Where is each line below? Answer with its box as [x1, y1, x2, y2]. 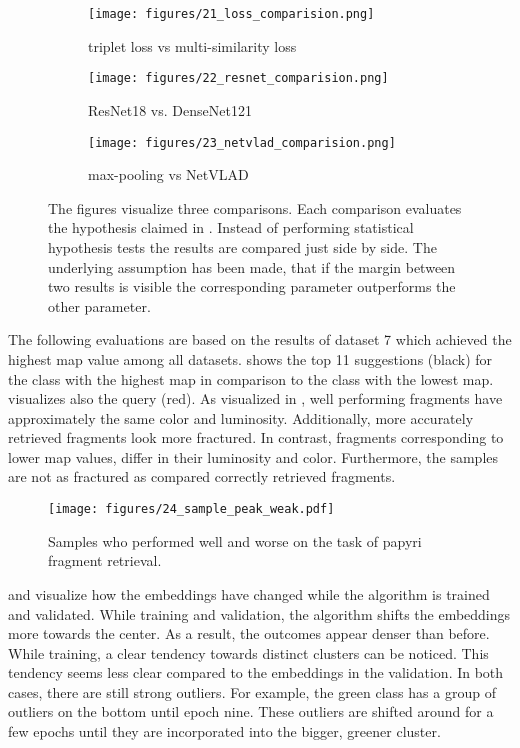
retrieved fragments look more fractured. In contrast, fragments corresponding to [8, 427, 504, 448]
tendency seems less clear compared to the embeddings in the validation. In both [8, 662, 504, 683]
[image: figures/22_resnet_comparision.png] [88, 71, 389, 86]
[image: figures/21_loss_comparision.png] [88, 7, 375, 21]
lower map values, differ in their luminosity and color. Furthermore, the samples [8, 446, 499, 467]
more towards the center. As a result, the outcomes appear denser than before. [8, 623, 490, 644]
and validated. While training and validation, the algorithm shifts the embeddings [8, 603, 511, 624]
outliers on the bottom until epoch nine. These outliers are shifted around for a [8, 701, 494, 722]
